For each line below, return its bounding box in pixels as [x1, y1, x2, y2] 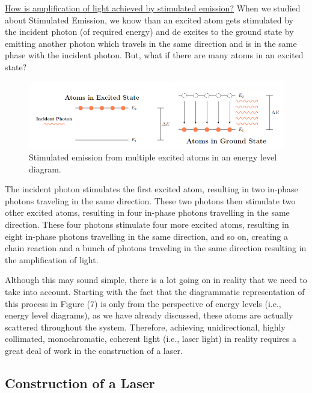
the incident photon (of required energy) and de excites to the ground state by [5, 25, 294, 38]
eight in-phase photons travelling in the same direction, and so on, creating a [5, 230, 288, 242]
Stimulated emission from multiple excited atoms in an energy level [29, 151, 277, 163]
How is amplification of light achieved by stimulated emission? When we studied [5, 2, 301, 14]
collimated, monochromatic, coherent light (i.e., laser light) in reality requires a [5, 332, 296, 345]
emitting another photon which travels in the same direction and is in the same [5, 37, 297, 49]
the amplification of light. [5, 253, 99, 266]
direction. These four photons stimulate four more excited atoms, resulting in [5, 218, 289, 231]
